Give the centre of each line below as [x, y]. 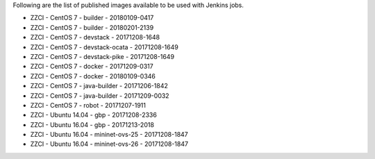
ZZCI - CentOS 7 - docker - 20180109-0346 [93, 76]
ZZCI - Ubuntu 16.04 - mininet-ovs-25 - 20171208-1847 [109, 135]
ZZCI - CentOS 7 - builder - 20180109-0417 [92, 18]
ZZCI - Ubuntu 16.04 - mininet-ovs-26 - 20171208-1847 [109, 144]
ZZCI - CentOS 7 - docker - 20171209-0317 [92, 67]
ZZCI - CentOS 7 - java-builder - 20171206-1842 [99, 86]
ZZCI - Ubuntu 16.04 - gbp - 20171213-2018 [92, 124]
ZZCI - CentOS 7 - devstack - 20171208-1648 [95, 37]
